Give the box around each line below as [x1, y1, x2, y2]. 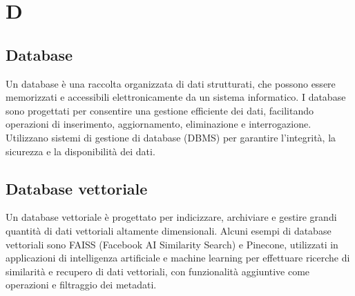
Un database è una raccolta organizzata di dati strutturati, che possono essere [6, 76, 336, 90]
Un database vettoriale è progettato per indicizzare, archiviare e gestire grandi [6, 210, 337, 224]
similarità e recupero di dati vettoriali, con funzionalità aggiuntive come [6, 264, 310, 278]
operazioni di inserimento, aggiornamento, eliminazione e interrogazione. [6, 117, 311, 131]
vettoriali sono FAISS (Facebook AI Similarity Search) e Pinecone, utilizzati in [6, 237, 338, 251]
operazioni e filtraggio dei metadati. [6, 277, 157, 292]
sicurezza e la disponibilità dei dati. [6, 144, 155, 158]
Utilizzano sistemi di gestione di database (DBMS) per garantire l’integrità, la [6, 130, 336, 144]
